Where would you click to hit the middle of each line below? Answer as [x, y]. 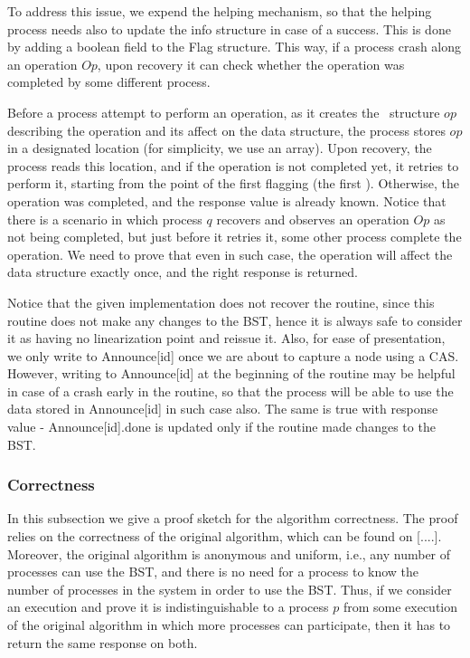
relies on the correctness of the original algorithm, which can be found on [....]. [225, 536]
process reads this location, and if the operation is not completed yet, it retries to [233, 165]
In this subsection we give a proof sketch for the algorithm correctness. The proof [233, 518]
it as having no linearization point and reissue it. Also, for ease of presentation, [226, 338]
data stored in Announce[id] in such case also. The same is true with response [223, 409]
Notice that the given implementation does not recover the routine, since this [221, 302]
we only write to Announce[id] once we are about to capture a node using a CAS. [233, 355]
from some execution [400, 607]
